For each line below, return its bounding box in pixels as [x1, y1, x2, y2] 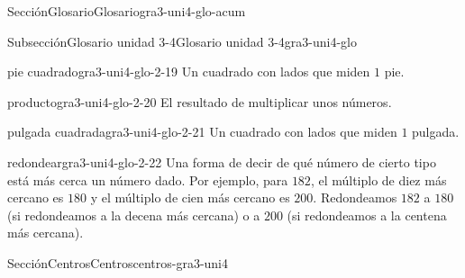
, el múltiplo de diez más [310, 170, 447, 189]
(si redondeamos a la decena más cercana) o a [7, 205, 260, 224]
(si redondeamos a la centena [287, 205, 447, 224]
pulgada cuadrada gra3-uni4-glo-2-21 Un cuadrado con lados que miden [7, 122, 397, 141]
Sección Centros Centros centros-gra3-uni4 [7, 253, 228, 272]
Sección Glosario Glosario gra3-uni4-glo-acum [7, 2, 246, 20]
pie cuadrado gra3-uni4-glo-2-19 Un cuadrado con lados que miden [7, 62, 370, 81]
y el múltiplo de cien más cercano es [90, 188, 290, 207]
